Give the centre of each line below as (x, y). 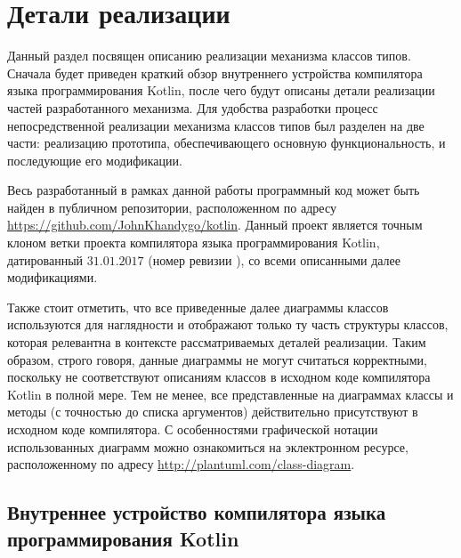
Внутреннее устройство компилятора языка (197, 512)
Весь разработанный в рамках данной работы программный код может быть (214, 190)
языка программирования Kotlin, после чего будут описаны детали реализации (221, 90)
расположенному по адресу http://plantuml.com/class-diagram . (181, 464)
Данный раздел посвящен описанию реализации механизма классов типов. (209, 56)
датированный (45, 259)
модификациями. (53, 277)
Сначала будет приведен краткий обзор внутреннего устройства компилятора (215, 73)
